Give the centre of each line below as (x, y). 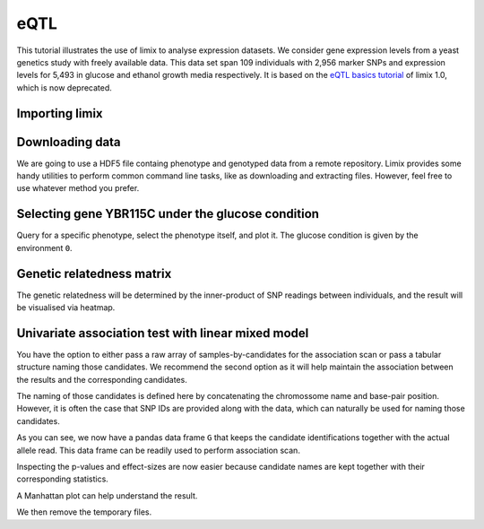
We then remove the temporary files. (84, 512)
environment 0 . (44, 247)
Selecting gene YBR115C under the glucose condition (168, 214)
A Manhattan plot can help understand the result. (107, 495)
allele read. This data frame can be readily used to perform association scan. (158, 450)
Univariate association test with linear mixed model (163, 333)
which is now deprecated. (64, 87)
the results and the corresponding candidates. (102, 379)
